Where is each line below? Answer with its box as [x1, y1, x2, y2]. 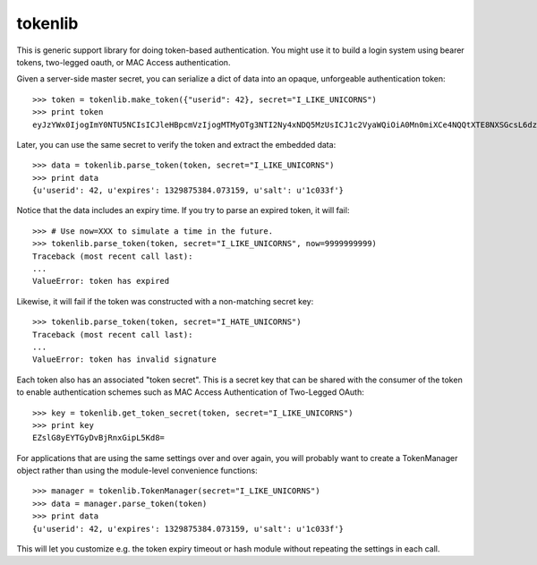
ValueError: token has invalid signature [32, 355, 217, 364]
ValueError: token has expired [32, 276, 170, 287]
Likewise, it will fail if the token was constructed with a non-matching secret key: [16, 295, 314, 306]
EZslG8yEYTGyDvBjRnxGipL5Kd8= [32, 432, 166, 443]
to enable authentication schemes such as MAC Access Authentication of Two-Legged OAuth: [16, 387, 364, 398]
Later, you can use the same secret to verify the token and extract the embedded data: [16, 139, 337, 150]
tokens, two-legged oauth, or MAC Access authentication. [16, 56, 231, 67]
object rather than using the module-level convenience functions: [16, 466, 259, 476]
